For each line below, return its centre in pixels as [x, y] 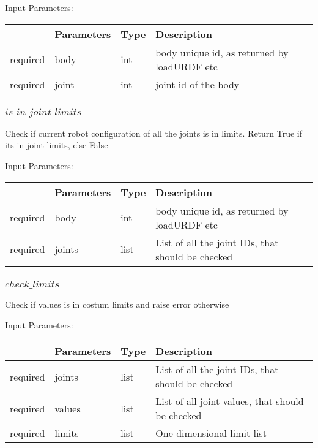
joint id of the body [198, 84]
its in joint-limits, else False [57, 145]
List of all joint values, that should [230, 401]
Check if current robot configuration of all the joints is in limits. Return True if [154, 133]
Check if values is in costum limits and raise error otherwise [117, 304]
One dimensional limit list [211, 433]
